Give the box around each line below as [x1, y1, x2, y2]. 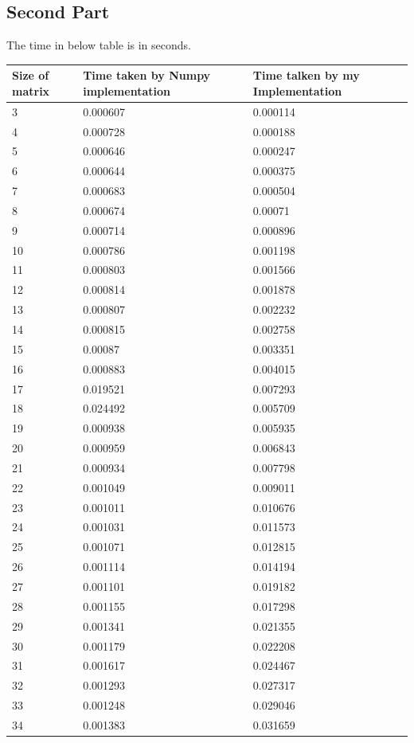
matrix [12, 82, 50, 99]
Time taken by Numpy [83, 67, 211, 84]
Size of [12, 67, 49, 84]
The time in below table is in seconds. [6, 37, 191, 53]
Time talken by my [252, 67, 360, 84]
